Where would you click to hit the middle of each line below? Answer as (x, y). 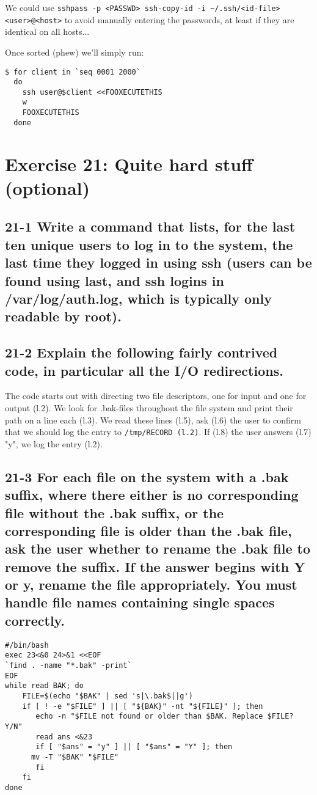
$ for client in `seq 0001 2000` (73, 72)
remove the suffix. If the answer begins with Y (155, 566)
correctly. (35, 620)
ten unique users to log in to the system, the (149, 244)
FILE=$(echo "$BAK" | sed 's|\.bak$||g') (107, 696)
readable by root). (63, 316)
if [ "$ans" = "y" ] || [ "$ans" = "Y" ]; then (134, 747)
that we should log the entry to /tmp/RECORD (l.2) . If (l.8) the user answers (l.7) (158, 432)
